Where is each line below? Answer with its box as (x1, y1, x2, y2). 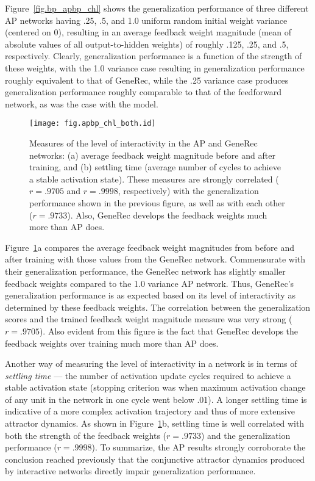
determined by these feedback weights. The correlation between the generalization (5, 300, 311, 313)
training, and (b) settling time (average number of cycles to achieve (29, 161, 281, 173)
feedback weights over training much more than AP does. (5, 336, 219, 349)
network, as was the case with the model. (5, 97, 158, 110)
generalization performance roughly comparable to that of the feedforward (5, 85, 282, 98)
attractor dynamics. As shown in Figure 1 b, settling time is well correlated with (5, 417, 305, 430)
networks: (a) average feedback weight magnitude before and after (29, 148, 275, 161)
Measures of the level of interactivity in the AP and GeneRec (29, 137, 258, 149)
